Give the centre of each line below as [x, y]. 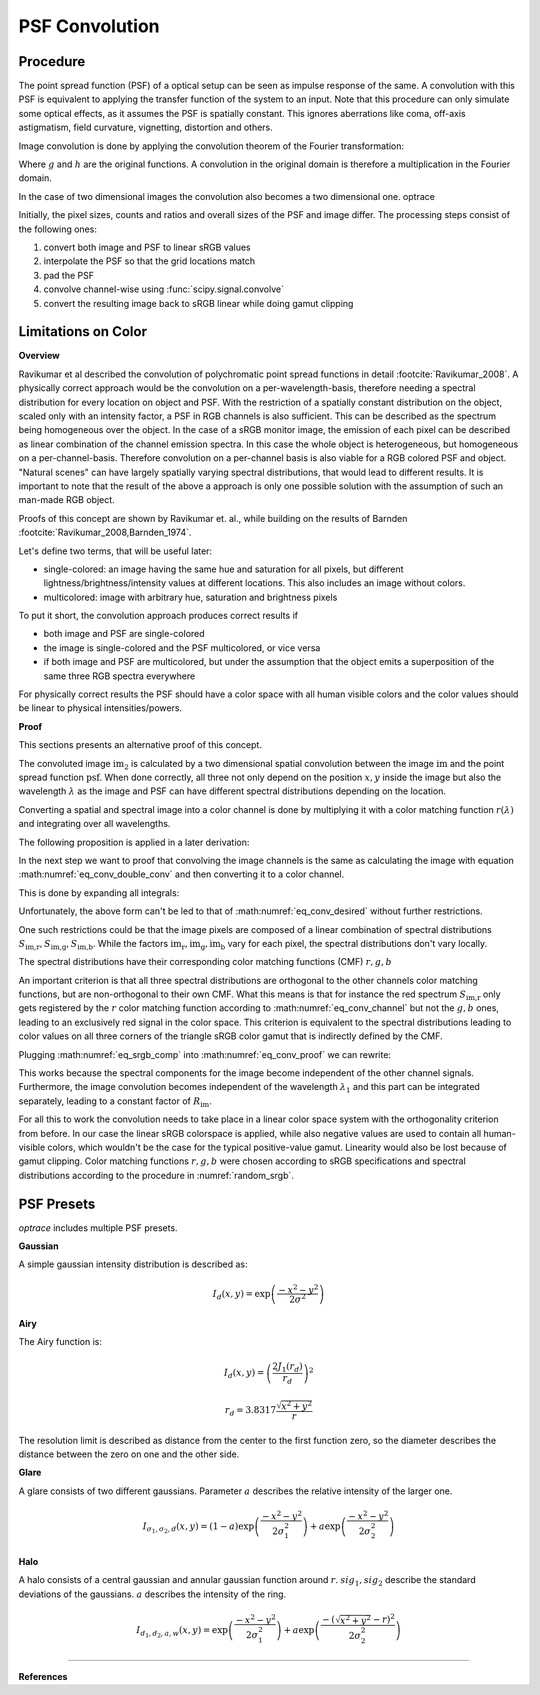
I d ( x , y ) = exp [241, 1295]
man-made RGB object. [66, 500]
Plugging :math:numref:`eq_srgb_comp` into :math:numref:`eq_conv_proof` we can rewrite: [205, 1054]
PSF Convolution [89, 26]
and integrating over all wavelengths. [94, 824]
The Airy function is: [60, 1342]
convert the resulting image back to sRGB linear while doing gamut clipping [198, 303]
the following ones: [57, 229]
